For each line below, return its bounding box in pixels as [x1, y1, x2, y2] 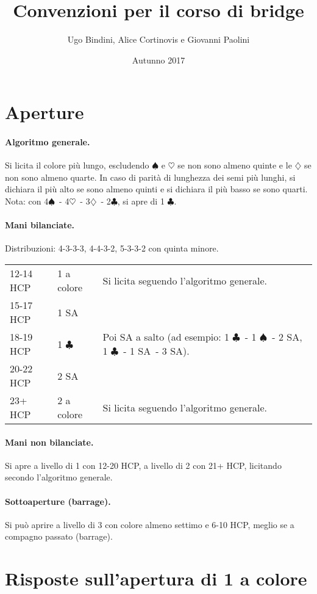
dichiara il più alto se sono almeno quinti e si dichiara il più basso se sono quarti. [5, 183, 308, 195]
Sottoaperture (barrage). [5, 494, 111, 507]
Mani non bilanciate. [5, 435, 94, 448]
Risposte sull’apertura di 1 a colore [5, 566, 307, 591]
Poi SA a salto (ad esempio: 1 [102, 330, 230, 344]
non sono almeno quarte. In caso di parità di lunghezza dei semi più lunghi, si [5, 170, 296, 183]
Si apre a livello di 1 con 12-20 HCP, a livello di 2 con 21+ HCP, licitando [5, 458, 282, 471]
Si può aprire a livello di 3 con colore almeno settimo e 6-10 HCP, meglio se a [5, 518, 294, 531]
